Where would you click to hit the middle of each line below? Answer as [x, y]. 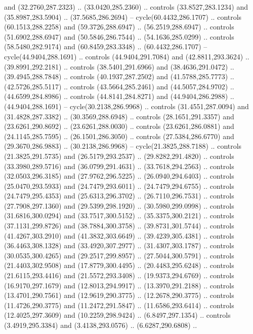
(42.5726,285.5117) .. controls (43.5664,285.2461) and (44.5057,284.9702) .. [119, 86]
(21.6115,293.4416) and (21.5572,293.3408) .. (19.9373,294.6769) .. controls [119, 275]
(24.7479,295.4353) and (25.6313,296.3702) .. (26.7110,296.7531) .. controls [119, 196]
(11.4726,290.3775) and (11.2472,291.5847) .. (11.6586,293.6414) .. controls [119, 305]
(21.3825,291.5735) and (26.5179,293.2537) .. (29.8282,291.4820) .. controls [119, 156]
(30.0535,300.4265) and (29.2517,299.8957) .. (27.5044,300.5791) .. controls [119, 255]
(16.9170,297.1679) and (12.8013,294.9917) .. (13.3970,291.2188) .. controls [119, 285]
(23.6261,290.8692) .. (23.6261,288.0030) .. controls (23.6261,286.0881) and [119, 126]
